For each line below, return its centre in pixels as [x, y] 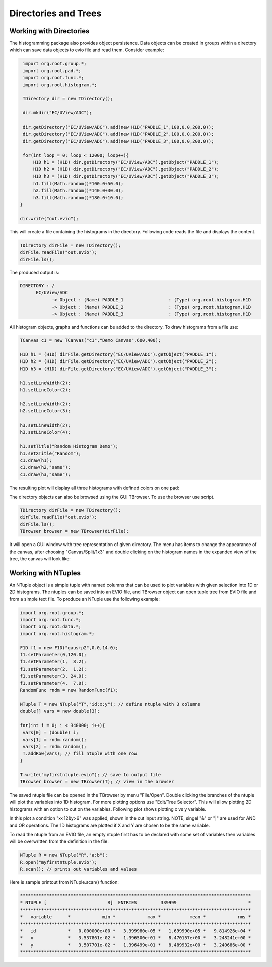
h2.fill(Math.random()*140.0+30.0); [78, 191]
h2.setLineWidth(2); [45, 404]
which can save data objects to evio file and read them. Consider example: [87, 50]
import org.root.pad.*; [52, 70]
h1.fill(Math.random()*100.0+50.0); [78, 184]
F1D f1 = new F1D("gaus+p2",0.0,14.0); [69, 648]
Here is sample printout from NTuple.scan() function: [64, 882]
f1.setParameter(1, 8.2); [53, 662]
